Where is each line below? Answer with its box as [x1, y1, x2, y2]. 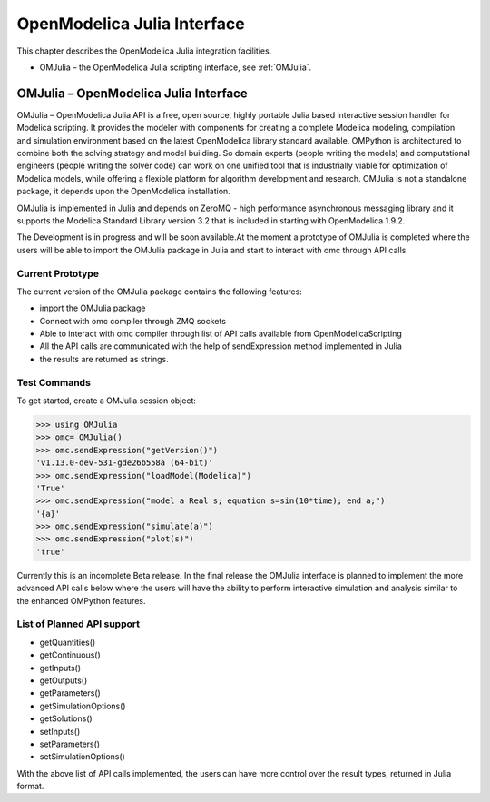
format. [16, 781, 44, 792]
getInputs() [39, 662, 82, 673]
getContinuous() [39, 649, 102, 660]
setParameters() [39, 738, 100, 749]
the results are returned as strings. [39, 353, 169, 364]
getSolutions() [39, 713, 93, 724]
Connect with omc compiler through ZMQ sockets [39, 315, 227, 326]
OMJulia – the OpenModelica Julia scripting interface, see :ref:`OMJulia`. [39, 62, 312, 73]
